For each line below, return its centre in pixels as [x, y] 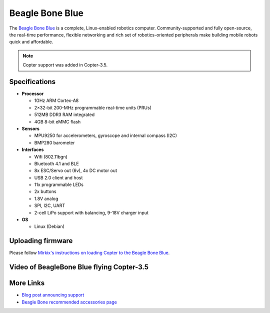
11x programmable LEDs [59, 184]
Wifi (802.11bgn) [51, 156]
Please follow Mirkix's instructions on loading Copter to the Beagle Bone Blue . [89, 253]
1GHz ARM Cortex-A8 [56, 100]
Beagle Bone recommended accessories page [69, 302]
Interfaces [33, 149]
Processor [33, 94]
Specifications [32, 82]
